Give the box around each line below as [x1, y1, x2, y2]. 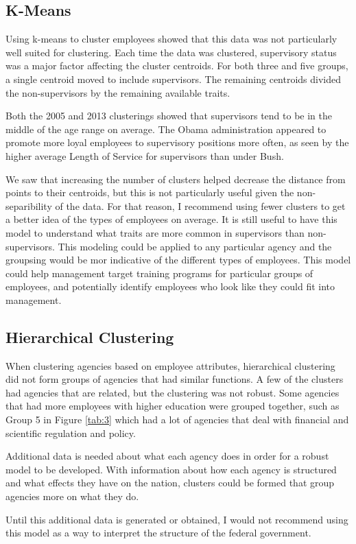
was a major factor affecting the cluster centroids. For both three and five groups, [5, 58, 348, 73]
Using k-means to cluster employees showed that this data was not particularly [5, 32, 337, 46]
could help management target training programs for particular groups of [5, 265, 313, 280]
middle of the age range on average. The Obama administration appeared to [5, 121, 327, 136]
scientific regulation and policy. [5, 425, 136, 440]
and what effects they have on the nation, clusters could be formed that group [5, 475, 335, 490]
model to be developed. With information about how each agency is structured [5, 462, 337, 476]
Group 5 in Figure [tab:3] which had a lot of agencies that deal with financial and [5, 412, 349, 427]
